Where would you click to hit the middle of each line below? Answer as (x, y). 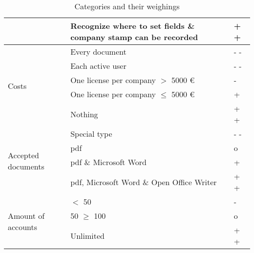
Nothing (84, 114)
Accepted (23, 155)
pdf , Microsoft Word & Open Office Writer (144, 182)
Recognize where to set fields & (133, 26)
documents (26, 166)
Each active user (98, 66)
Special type (91, 134)
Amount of (26, 216)
